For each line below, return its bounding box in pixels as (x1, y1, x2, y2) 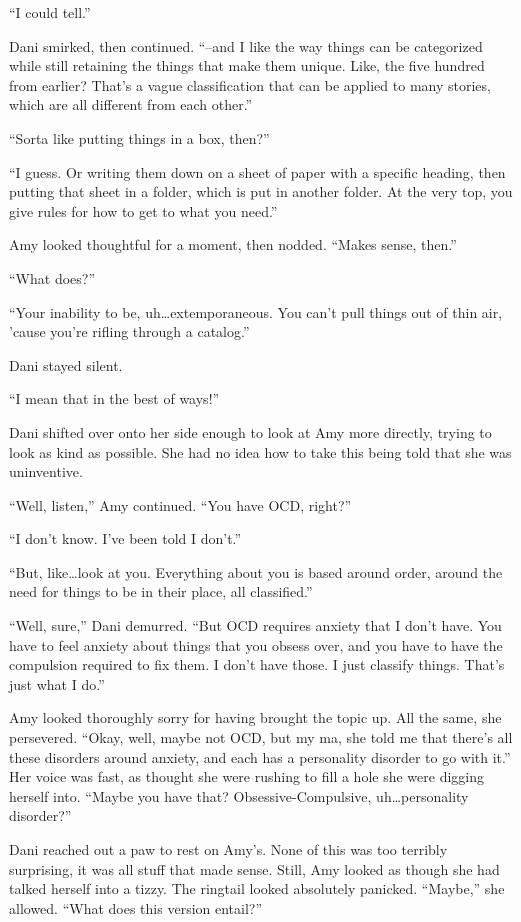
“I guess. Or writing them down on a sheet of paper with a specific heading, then (9, 161, 506, 182)
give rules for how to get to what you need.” (9, 200, 278, 221)
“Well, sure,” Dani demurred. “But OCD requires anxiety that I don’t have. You (9, 615, 502, 636)
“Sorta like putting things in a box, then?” (9, 127, 270, 148)
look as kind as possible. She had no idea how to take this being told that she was (9, 441, 512, 462)
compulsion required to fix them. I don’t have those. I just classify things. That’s (9, 654, 505, 675)
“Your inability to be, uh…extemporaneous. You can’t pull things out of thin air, (9, 301, 503, 322)
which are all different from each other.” (9, 94, 253, 115)
